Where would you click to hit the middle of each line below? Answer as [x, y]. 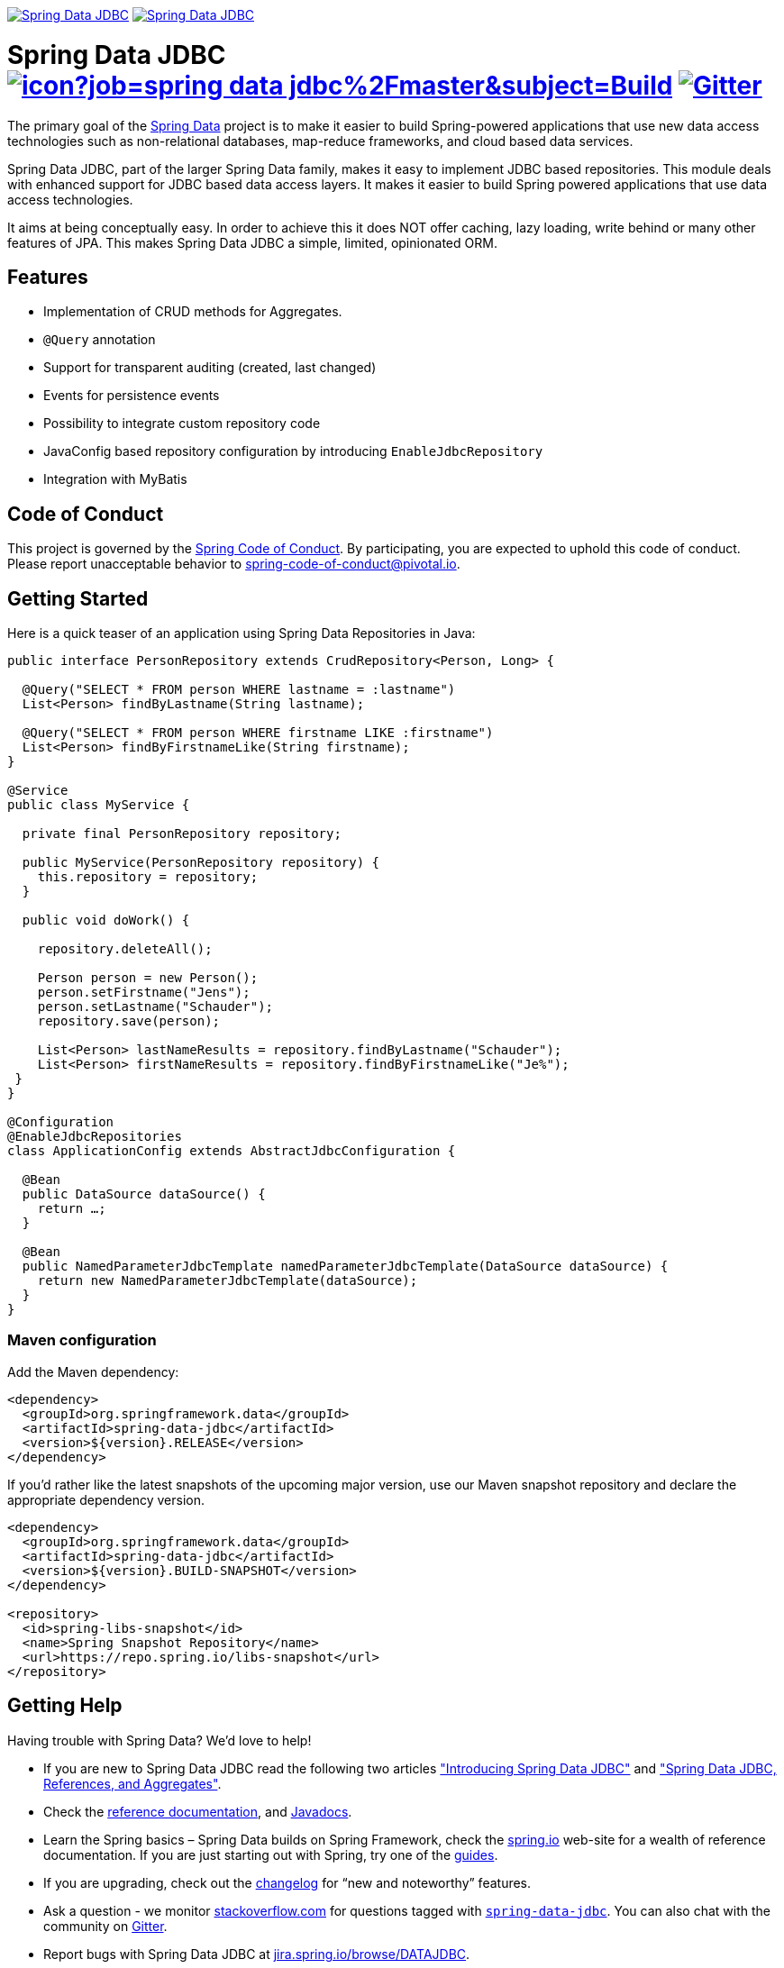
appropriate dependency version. [106, 1499]
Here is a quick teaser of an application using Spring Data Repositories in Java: [242, 633]
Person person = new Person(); [148, 978]
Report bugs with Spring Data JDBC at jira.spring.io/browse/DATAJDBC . [257, 1954]
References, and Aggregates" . [132, 1783]
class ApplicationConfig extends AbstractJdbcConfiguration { [232, 1151]
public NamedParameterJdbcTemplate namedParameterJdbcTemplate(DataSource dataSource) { [345, 1266]
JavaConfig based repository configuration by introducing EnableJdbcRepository [293, 451]
